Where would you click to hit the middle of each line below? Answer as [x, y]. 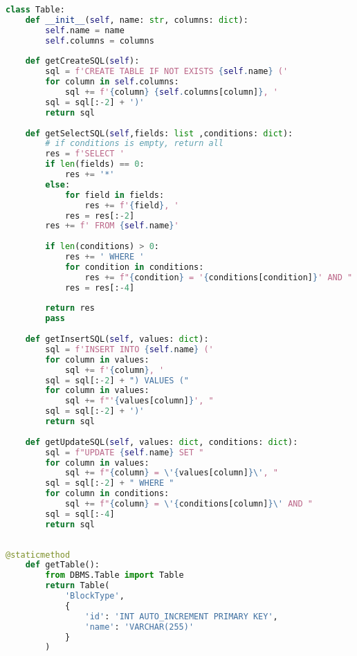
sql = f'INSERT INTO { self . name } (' [129, 349]
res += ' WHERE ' [104, 257]
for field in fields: [115, 195]
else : [58, 184]
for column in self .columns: [112, 82]
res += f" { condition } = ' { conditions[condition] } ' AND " [219, 277]
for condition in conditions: [134, 267]
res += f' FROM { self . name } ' [112, 226]
